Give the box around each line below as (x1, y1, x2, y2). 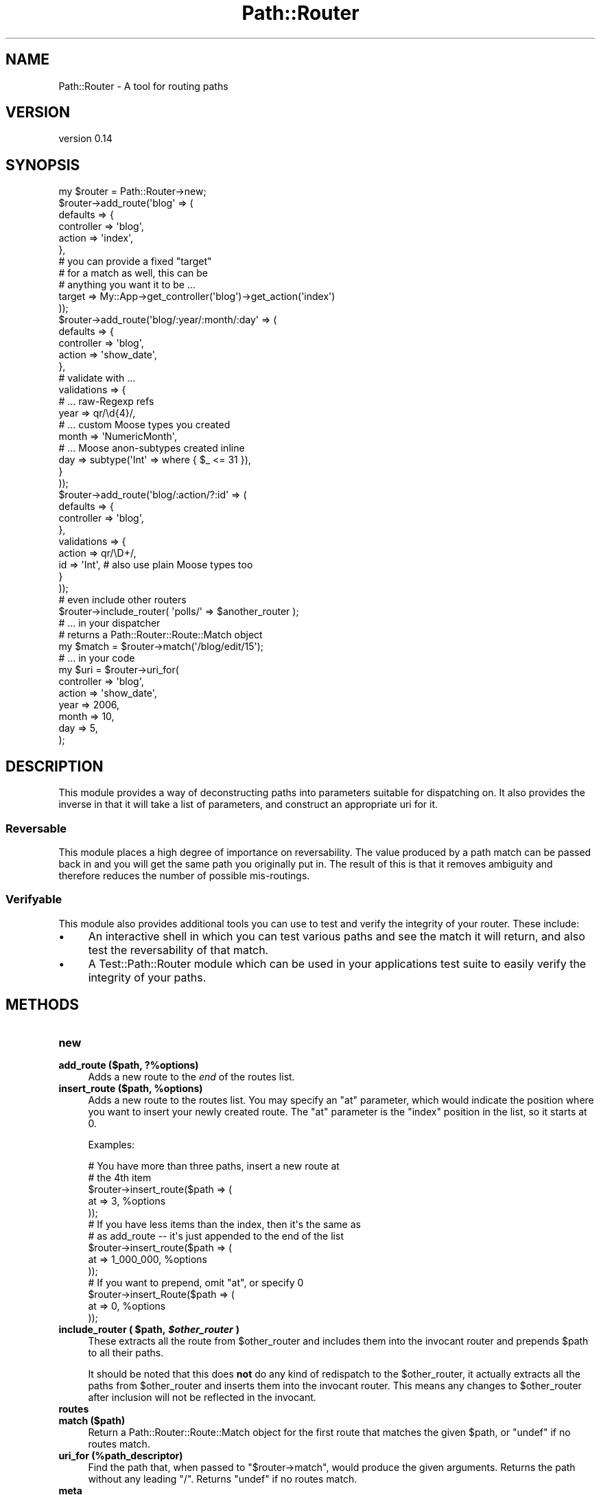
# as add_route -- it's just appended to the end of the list (88, 1230, 344, 1242)
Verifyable (5, 892, 62, 907)
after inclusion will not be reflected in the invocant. (88, 1391, 316, 1404)
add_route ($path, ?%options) (58, 1059, 199, 1071)
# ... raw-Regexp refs (58, 395, 154, 408)
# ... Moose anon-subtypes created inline (58, 442, 245, 454)
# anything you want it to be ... (58, 279, 196, 291)
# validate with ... (58, 372, 136, 384)
